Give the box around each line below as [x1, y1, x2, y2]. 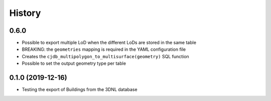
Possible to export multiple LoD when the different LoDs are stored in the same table [22, 40, 197, 46]
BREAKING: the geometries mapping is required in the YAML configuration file [22, 46, 186, 52]
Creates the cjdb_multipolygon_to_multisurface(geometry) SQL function [22, 53, 189, 59]
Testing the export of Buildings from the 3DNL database [22, 87, 138, 93]
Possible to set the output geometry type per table [22, 60, 126, 67]
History [9, 7, 41, 18]
